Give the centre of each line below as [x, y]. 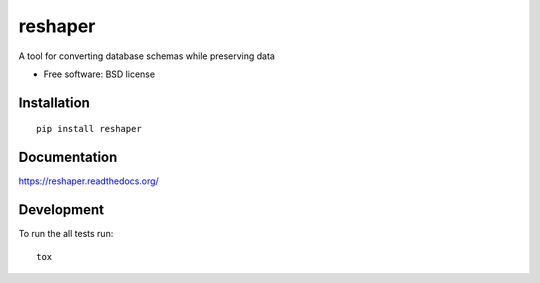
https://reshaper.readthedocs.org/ [88, 181]
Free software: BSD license [99, 74]
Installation [54, 102]
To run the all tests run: [66, 234]
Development [61, 210]
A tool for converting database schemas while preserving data [146, 56]
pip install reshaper [89, 129]
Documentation [68, 157]
